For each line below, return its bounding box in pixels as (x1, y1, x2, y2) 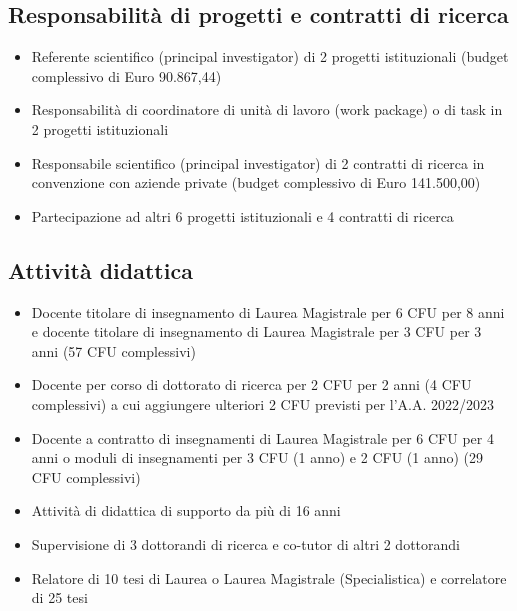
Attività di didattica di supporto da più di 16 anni (31, 500, 341, 521)
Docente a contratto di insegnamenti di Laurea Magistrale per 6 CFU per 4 (31, 427, 494, 448)
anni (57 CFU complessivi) (31, 340, 196, 361)
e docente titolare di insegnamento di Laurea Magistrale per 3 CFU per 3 (31, 321, 482, 342)
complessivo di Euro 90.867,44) (31, 65, 222, 86)
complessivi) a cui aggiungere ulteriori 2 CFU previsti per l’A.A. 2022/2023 (31, 393, 495, 414)
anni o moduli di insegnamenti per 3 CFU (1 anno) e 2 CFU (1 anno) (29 (31, 447, 484, 468)
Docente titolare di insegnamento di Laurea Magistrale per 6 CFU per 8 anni (31, 301, 505, 322)
